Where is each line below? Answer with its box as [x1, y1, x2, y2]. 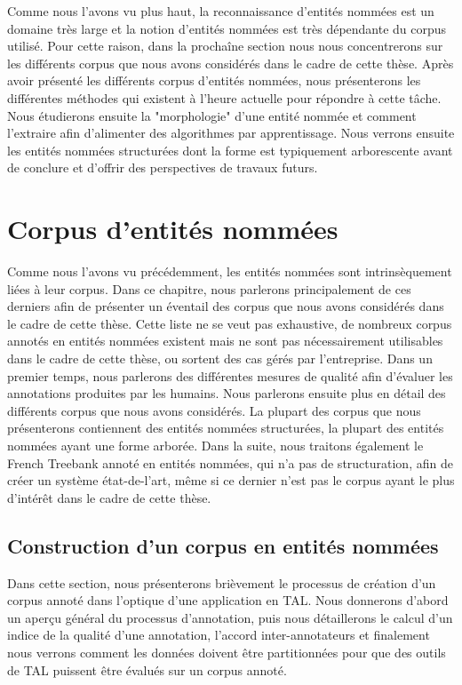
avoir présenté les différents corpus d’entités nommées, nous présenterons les [7, 71, 421, 90]
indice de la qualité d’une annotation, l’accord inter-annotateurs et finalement [7, 625, 430, 644]
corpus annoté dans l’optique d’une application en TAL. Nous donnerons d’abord [7, 591, 449, 609]
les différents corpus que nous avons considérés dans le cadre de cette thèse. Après [7, 53, 454, 72]
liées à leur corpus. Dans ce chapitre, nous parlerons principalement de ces [7, 279, 411, 298]
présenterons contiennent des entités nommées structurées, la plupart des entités [7, 418, 444, 437]
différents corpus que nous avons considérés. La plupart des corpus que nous [7, 401, 421, 419]
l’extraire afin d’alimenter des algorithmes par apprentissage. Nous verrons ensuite [7, 123, 455, 142]
